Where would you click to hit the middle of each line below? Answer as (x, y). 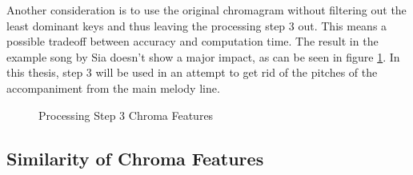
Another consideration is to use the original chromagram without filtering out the (206, 10)
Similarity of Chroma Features (135, 158)
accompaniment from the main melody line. (113, 87)
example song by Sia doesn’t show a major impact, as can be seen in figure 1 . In (203, 56)
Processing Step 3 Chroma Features (126, 115)
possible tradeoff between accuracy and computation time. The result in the (192, 41)
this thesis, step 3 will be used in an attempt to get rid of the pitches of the (192, 72)
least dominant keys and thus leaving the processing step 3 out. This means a (197, 25)
